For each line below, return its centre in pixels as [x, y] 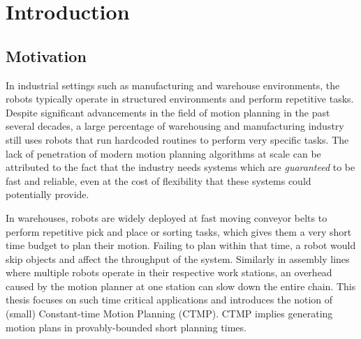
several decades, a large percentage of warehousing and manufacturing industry [175, 126]
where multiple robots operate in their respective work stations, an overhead [169, 272]
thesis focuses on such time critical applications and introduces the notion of [169, 300]
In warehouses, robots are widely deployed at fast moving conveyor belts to [167, 217]
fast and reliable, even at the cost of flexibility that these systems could [159, 180]
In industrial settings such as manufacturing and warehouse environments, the [173, 85]
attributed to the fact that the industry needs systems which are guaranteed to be [180, 167]
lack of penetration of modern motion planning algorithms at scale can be [163, 153]
